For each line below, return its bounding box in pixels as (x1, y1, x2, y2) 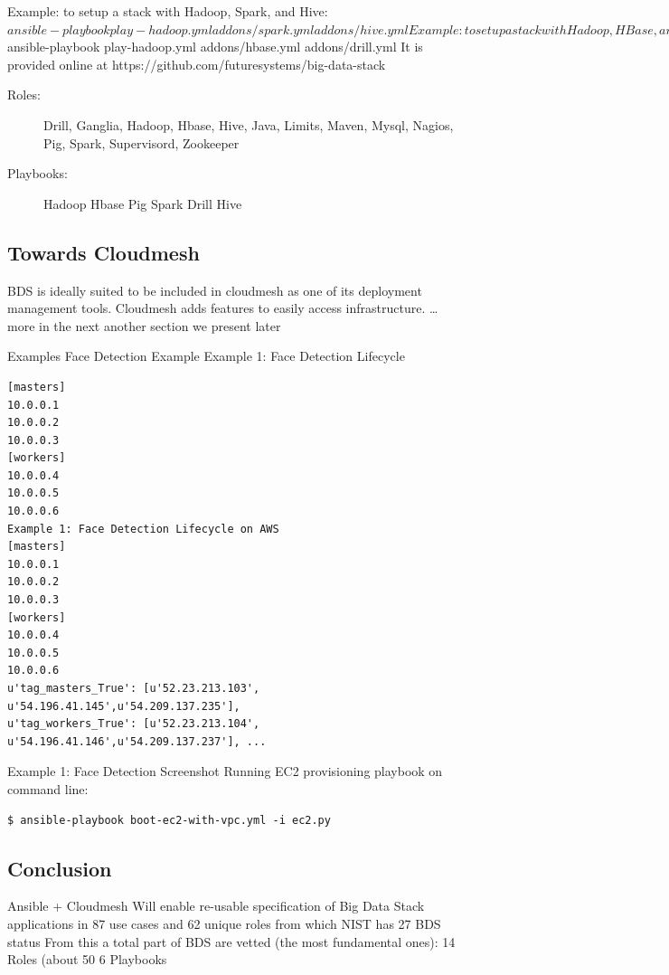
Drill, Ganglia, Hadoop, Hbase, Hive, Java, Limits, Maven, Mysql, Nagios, (43, 115, 454, 134)
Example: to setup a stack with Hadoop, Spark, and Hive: (7, 2, 328, 20)
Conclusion (7, 854, 112, 882)
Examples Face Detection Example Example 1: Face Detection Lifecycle (7, 346, 405, 365)
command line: (7, 779, 89, 798)
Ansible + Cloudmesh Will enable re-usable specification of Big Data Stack (7, 896, 425, 915)
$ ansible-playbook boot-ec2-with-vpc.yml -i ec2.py (7, 813, 331, 827)
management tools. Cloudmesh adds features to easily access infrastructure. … (7, 298, 438, 317)
